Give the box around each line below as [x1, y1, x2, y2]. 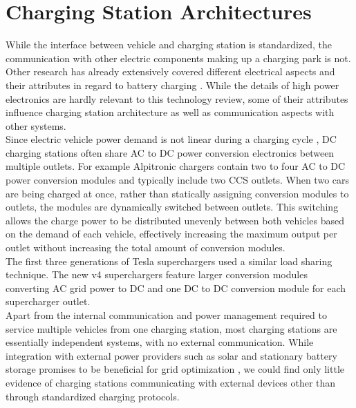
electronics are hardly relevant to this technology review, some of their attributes [6, 91, 348, 106]
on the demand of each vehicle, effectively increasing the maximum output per [6, 226, 337, 241]
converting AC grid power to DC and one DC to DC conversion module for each [6, 280, 346, 295]
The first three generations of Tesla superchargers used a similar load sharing [6, 253, 332, 268]
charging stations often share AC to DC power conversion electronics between [6, 145, 335, 159]
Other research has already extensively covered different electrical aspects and [6, 64, 335, 79]
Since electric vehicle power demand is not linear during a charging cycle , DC [6, 132, 337, 146]
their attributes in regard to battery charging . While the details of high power [6, 77, 339, 92]
